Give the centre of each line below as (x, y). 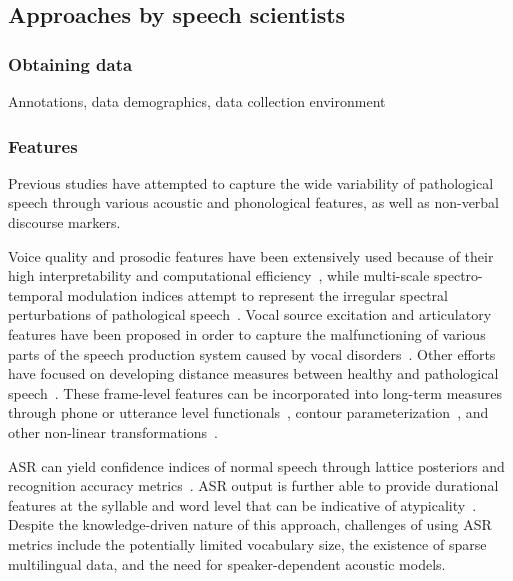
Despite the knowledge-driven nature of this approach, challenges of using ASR (250, 524)
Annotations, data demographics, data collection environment (197, 101)
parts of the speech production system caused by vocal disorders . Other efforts (252, 353)
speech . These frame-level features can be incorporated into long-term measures (255, 392)
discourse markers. (64, 222)
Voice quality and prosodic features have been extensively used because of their (251, 255)
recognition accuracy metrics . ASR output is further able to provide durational (253, 485)
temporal (35, 294)
